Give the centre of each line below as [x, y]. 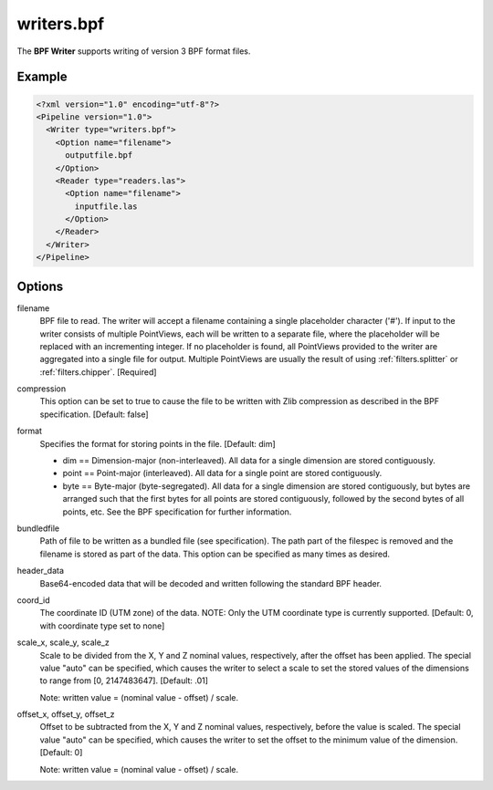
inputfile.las [106, 206]
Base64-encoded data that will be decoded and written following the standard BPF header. [211, 583]
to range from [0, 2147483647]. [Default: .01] [124, 681]
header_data [40, 571]
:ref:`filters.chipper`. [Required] [98, 372]
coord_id [33, 600]
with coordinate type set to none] [102, 626]
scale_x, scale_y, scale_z [63, 642]
